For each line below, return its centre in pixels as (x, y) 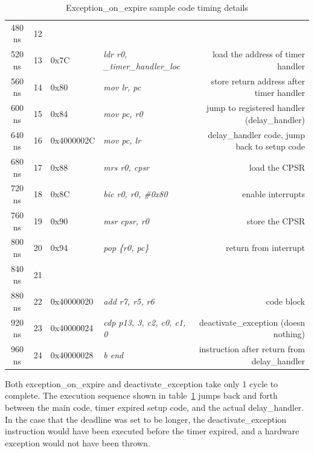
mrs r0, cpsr (127, 167)
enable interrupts (273, 194)
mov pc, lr (122, 140)
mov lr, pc (122, 87)
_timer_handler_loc (142, 65)
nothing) (289, 334)
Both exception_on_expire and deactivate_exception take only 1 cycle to (142, 383)
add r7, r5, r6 (129, 301)
